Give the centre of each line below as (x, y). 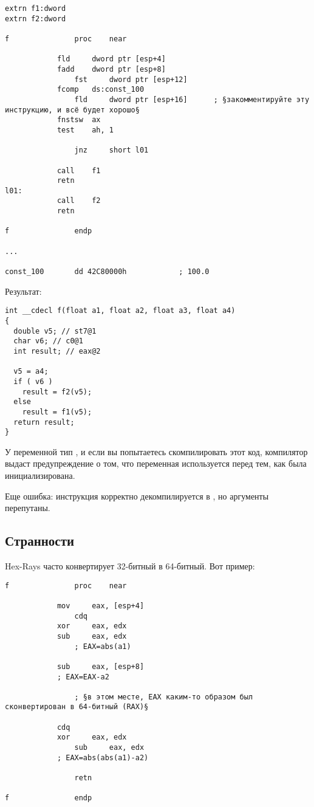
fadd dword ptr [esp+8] (111, 69)
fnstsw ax (79, 120)
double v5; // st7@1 (55, 331)
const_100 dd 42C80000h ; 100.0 (107, 272)
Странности (40, 541)
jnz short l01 (111, 150)
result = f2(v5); (57, 392)
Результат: (23, 291)
